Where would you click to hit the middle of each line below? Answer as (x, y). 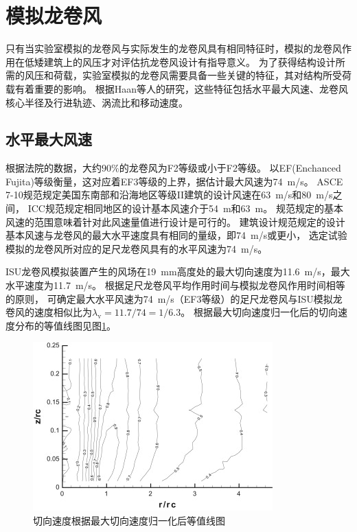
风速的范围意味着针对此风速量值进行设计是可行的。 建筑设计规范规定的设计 (175, 221)
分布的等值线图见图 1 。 (65, 325)
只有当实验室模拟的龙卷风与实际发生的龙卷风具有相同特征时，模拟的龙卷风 (174, 48)
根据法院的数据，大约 (54, 168)
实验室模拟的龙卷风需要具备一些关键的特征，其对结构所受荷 (217, 75)
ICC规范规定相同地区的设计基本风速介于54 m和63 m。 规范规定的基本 (185, 208)
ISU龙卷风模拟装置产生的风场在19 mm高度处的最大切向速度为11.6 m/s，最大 (178, 271)
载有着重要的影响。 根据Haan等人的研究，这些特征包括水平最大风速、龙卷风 (177, 88)
